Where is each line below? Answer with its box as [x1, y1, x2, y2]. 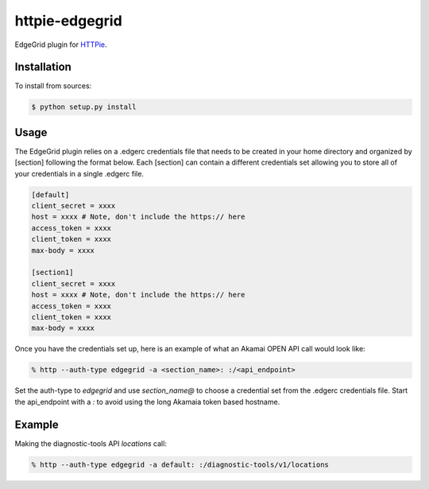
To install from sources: [14, 81, 92, 91]
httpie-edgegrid [14, 12, 122, 29]
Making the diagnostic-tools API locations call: [14, 438, 167, 448]
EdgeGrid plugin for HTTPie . [14, 40, 107, 49]
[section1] [31, 268, 74, 277]
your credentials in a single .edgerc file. [14, 169, 145, 178]
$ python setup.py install [31, 103, 137, 111]
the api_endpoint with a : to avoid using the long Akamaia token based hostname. [14, 397, 280, 406]
